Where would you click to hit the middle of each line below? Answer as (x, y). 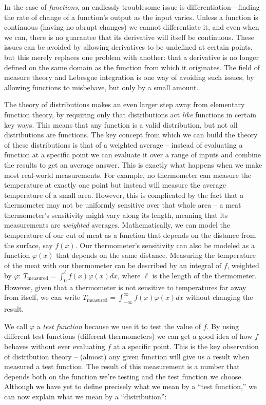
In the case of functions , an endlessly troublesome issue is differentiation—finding (132, 7)
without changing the (220, 297)
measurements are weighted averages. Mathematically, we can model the (117, 225)
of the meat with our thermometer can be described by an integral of (113, 265)
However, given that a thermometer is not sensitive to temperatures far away (125, 287)
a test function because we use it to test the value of (119, 326)
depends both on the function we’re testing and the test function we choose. (124, 376)
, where (129, 275)
